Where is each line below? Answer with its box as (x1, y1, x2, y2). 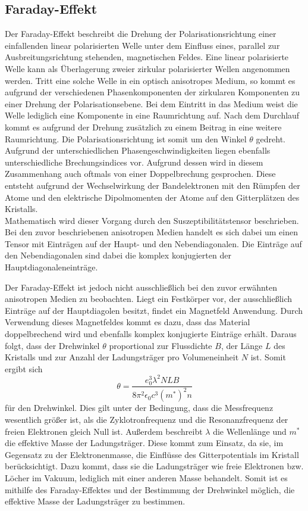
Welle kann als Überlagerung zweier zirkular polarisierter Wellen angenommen (5, 62, 290, 74)
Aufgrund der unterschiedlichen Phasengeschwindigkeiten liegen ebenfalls (5, 144, 271, 157)
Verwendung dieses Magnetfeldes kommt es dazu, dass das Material (5, 316, 250, 328)
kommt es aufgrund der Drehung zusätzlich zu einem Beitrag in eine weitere (5, 120, 282, 133)
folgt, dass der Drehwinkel (5, 339, 100, 351)
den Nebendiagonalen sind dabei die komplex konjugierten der (5, 249, 231, 261)
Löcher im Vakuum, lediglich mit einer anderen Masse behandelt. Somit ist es (5, 472, 288, 484)
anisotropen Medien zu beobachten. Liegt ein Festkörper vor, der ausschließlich (5, 292, 293, 305)
